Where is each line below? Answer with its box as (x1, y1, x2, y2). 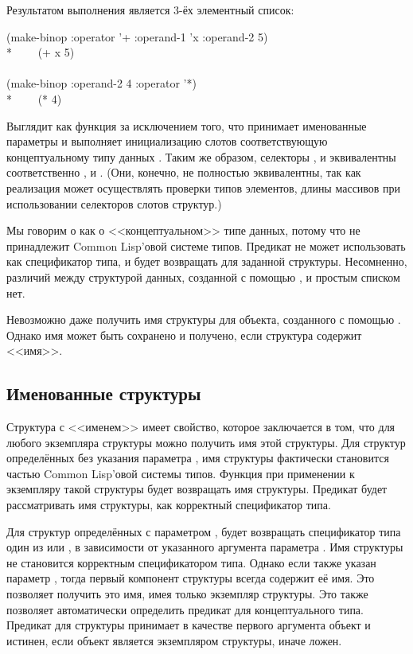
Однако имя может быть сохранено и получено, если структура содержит (6, 326, 362, 343)
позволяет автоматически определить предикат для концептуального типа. (6, 601, 364, 617)
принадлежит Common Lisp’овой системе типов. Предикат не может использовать (6, 237, 406, 254)
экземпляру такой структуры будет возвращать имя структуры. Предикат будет (6, 481, 388, 497)
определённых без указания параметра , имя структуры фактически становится (6, 450, 389, 466)
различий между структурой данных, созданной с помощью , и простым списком (6, 268, 400, 285)
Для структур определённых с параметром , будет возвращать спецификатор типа (6, 523, 401, 539)
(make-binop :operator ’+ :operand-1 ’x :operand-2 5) (6, 28, 268, 45)
